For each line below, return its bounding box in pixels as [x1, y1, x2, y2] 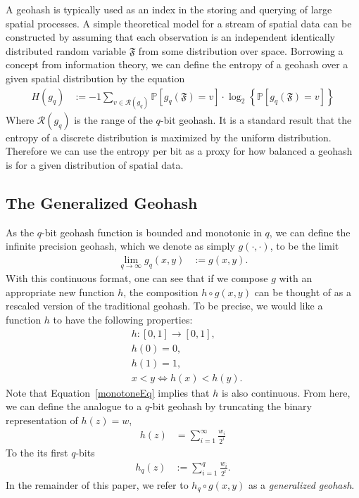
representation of [6, 412, 78, 427]
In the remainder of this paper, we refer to [6, 477, 189, 492]
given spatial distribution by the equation [6, 70, 185, 85]
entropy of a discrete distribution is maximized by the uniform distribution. [6, 129, 332, 144]
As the [6, 224, 34, 239]
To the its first [6, 445, 68, 459]
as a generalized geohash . [248, 477, 355, 492]
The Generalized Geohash [6, 191, 198, 213]
